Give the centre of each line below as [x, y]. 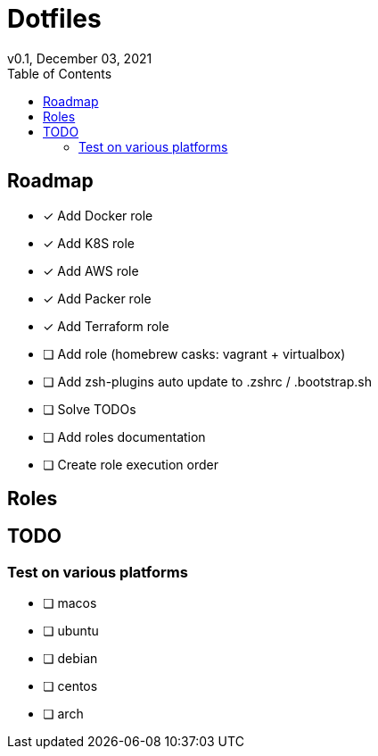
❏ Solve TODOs [90, 409]
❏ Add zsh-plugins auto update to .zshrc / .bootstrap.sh [208, 381]
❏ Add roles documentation [124, 436]
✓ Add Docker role [98, 215]
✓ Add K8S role [89, 243]
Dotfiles [54, 19]
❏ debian [70, 659]
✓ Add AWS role [91, 270]
